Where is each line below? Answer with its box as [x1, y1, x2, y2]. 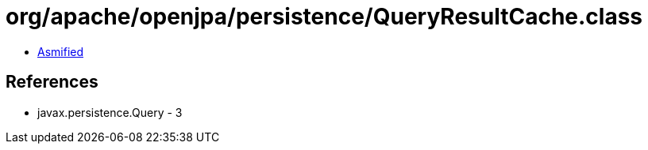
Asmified [37, 44, 84, 58]
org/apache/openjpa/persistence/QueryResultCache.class [6, 3, 643, 30]
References [6, 72, 98, 92]
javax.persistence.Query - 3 [37, 105, 183, 119]
